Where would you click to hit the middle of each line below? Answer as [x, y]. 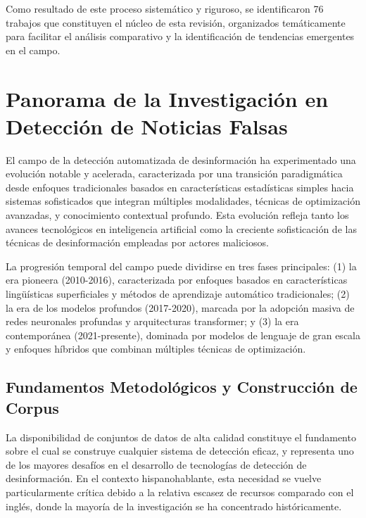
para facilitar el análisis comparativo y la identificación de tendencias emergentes [180, 36]
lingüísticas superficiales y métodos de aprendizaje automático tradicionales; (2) [178, 294]
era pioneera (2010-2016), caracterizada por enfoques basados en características [177, 280]
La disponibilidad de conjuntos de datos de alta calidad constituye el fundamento [181, 437]
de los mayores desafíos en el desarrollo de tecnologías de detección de [156, 464]
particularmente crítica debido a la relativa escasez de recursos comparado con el [180, 492]
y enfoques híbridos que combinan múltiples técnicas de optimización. [156, 349]
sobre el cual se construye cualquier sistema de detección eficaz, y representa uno [180, 451]
